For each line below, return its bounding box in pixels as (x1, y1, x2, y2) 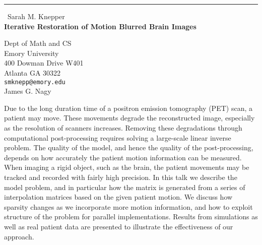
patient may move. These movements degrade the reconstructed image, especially (4, 112, 255, 123)
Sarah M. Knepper (8, 11, 65, 21)
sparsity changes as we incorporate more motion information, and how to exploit (4, 201, 253, 212)
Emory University (4, 47, 59, 58)
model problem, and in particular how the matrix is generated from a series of (4, 181, 245, 192)
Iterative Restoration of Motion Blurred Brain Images (4, 21, 196, 31)
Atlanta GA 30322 (4, 67, 61, 78)
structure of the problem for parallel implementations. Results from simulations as (4, 211, 258, 222)
